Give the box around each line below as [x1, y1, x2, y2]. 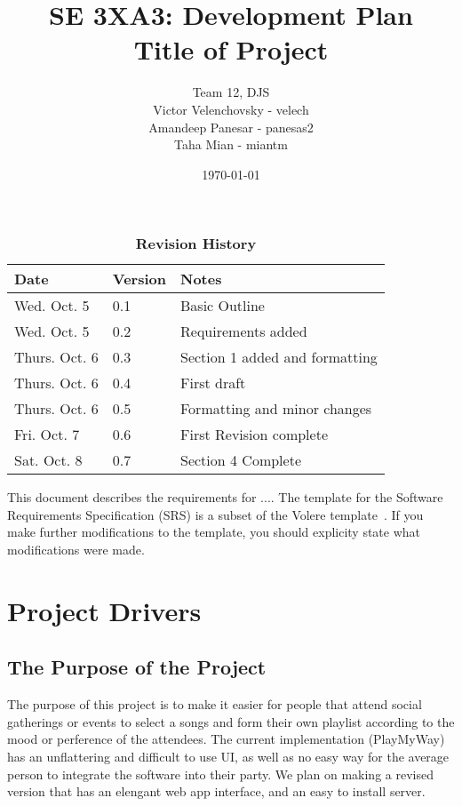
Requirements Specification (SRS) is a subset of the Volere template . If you [7, 505, 424, 523]
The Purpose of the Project [7, 653, 267, 681]
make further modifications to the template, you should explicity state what [7, 523, 421, 541]
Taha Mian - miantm [174, 135, 288, 154]
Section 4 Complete [180, 450, 301, 471]
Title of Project [133, 31, 329, 68]
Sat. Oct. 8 [14, 450, 83, 471]
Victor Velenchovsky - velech [153, 100, 309, 118]
